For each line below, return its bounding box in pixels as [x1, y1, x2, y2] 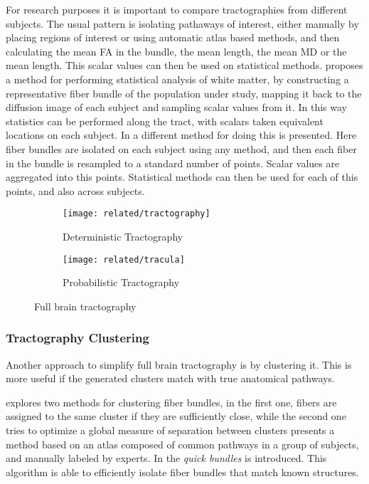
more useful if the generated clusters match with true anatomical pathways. [6, 371, 335, 386]
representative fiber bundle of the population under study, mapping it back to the [6, 85, 362, 100]
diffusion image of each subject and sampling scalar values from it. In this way [6, 100, 348, 115]
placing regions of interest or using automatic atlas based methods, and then [6, 30, 340, 45]
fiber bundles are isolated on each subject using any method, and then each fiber [6, 141, 357, 156]
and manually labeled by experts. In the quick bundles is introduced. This [6, 451, 327, 465]
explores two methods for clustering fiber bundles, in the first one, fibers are [6, 394, 337, 409]
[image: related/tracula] [63, 254, 185, 265]
